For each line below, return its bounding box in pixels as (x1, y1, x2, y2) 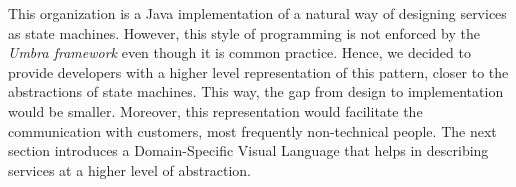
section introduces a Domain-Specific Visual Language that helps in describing (8, 140, 489, 161)
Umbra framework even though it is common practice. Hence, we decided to (8, 42, 471, 63)
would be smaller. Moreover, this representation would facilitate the (8, 100, 423, 121)
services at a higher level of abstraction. (8, 159, 251, 180)
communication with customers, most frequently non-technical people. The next (8, 120, 497, 141)
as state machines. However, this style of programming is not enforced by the (8, 22, 480, 43)
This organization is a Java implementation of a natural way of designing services (8, 3, 507, 23)
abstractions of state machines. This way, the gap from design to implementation (8, 81, 504, 102)
